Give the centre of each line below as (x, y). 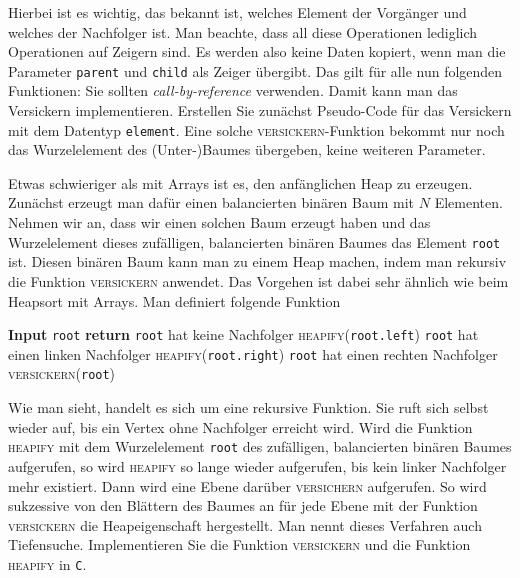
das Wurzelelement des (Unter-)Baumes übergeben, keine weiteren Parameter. (247, 149)
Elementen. (468, 202)
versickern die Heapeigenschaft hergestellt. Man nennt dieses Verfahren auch (245, 524)
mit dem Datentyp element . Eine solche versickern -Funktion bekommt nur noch (256, 129)
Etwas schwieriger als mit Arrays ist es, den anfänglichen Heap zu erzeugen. (240, 182)
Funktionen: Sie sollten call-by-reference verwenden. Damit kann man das (233, 90)
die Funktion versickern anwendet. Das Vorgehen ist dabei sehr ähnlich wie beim (258, 280)
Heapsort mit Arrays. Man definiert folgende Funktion (174, 300)
